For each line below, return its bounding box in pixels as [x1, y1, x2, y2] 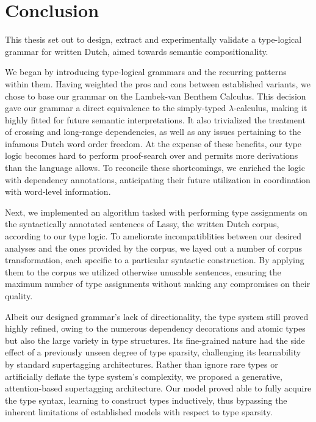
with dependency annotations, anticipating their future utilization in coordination [5, 173, 311, 186]
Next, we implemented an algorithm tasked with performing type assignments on [5, 205, 307, 218]
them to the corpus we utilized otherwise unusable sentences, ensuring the [5, 265, 281, 278]
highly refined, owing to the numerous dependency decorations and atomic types [5, 322, 306, 335]
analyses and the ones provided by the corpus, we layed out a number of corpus [5, 241, 303, 254]
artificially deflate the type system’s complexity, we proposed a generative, [5, 369, 283, 382]
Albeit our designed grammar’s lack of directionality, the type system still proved [5, 310, 309, 322]
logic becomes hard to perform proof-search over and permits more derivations [5, 149, 298, 162]
